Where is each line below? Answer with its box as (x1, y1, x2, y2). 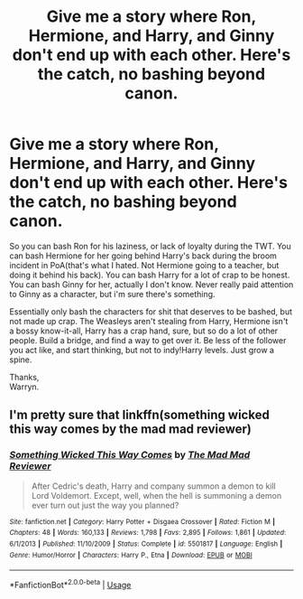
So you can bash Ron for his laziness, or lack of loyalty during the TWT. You (9, 240, 291, 251)
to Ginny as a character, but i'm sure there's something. (9, 288, 216, 299)
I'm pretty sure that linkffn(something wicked (9, 407, 271, 423)
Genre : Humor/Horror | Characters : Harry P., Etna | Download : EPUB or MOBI (9, 550, 252, 559)
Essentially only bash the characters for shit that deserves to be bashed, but (9, 305, 293, 317)
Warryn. (9, 381, 40, 392)
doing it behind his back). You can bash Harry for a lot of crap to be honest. (9, 269, 290, 280)
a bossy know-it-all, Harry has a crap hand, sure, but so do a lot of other (9, 325, 279, 336)
